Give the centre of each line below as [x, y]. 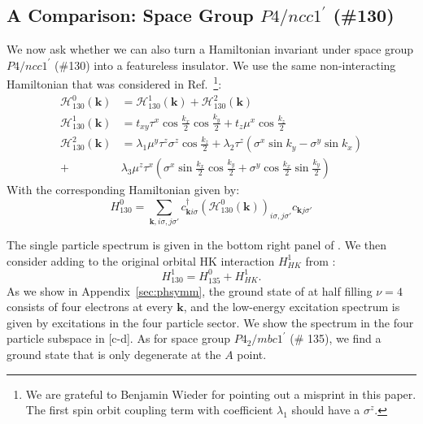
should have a [326, 410]
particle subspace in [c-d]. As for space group [118, 338]
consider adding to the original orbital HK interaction [141, 260]
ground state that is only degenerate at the [114, 354]
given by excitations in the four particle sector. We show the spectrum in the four [210, 322]
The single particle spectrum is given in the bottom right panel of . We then [197, 245]
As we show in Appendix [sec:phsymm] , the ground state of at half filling [190, 290]
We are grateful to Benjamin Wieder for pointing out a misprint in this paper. [221, 394]
